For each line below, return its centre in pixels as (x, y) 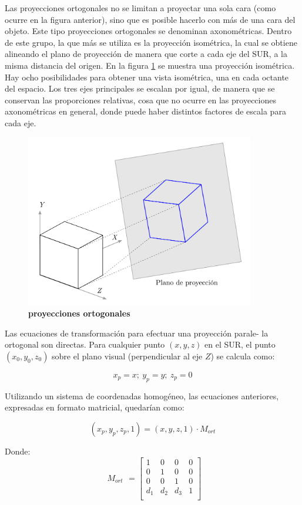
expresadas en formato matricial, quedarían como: (95, 407)
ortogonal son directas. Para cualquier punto (85, 344)
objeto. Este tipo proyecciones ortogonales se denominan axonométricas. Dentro (148, 31)
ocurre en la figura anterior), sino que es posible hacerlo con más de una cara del (150, 19)
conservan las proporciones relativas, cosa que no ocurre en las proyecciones (140, 100)
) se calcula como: (243, 356)
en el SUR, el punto (240, 344)
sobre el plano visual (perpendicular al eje (127, 356)
